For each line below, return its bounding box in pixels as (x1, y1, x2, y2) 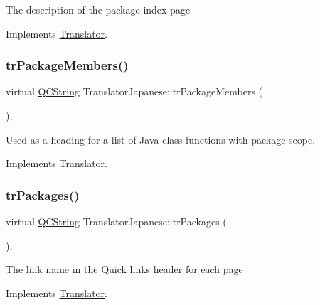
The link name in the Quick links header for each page (6, 262, 243, 277)
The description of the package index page (6, 2, 191, 16)
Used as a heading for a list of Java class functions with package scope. (6, 132, 316, 146)
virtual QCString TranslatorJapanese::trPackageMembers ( (6, 84, 263, 99)
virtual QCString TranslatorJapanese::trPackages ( (6, 214, 227, 228)
